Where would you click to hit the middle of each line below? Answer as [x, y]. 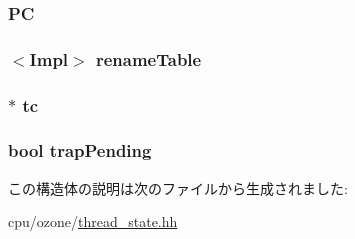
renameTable [148, 58]
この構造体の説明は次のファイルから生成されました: [178, 187]
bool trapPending [80, 150]
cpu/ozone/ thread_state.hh [93, 221]
